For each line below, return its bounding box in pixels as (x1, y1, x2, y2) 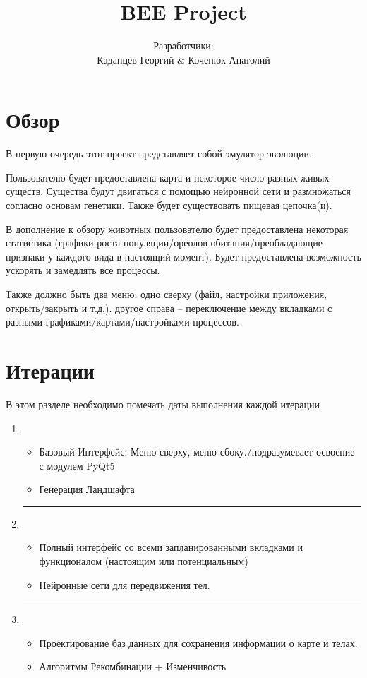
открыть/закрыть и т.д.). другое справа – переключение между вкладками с (6, 300, 332, 315)
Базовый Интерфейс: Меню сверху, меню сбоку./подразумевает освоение (39, 444, 355, 459)
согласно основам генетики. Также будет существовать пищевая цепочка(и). (6, 198, 332, 213)
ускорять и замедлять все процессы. (6, 263, 160, 278)
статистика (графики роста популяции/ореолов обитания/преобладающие (6, 235, 323, 250)
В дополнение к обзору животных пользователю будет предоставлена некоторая (6, 221, 349, 236)
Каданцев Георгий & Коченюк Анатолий (97, 52, 270, 66)
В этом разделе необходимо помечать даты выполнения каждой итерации (6, 396, 320, 411)
